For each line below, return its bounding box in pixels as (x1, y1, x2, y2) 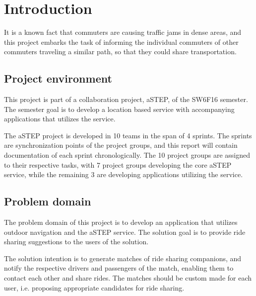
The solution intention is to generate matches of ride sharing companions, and (4, 253, 242, 263)
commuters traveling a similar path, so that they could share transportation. (4, 46, 237, 57)
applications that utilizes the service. (4, 113, 116, 124)
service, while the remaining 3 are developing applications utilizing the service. (4, 169, 243, 180)
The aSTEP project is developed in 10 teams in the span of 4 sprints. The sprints (4, 130, 252, 140)
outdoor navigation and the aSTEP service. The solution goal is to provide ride (4, 226, 246, 237)
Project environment (4, 71, 112, 86)
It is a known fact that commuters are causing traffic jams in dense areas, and (4, 27, 242, 37)
